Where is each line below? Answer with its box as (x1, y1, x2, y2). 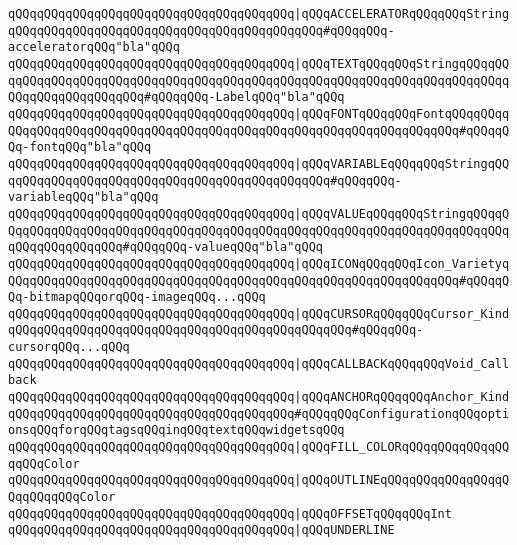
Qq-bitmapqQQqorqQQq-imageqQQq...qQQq (8, 290, 266, 305)
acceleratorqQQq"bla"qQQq (8, 40, 180, 55)
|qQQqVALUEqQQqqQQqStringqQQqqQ (294, 206, 510, 221)
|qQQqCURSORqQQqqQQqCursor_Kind (294, 306, 510, 321)
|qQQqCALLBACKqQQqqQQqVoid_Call (294, 356, 510, 371)
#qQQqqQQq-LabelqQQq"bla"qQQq (144, 90, 345, 105)
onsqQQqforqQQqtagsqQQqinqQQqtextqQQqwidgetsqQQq (8, 423, 345, 438)
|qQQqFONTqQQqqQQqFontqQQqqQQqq (294, 106, 510, 121)
